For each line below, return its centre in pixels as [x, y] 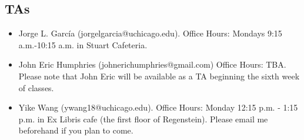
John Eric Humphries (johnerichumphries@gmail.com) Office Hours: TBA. [152, 64]
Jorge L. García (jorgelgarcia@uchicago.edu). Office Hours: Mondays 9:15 [150, 33]
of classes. [36, 87]
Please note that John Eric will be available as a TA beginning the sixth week [159, 76]
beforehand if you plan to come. [76, 130]
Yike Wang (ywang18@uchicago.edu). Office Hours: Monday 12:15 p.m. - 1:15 [158, 107]
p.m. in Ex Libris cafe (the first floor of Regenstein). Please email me [143, 119]
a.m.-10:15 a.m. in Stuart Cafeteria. [83, 44]
